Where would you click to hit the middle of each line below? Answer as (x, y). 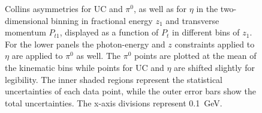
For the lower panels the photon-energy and (85, 44)
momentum (25, 32)
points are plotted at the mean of (195, 56)
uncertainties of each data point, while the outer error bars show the (130, 91)
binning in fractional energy (102, 20)
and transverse (192, 20)
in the (207, 8)
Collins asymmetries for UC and (64, 8)
